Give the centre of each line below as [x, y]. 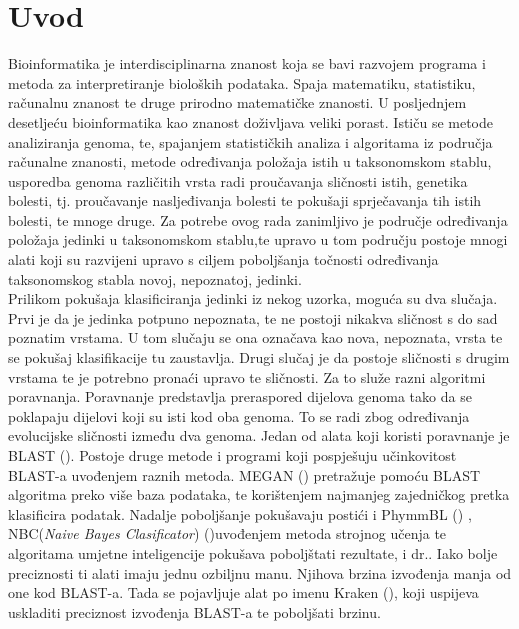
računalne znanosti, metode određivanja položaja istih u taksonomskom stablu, [250, 161]
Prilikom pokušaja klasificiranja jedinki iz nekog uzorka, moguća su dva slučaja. [253, 298]
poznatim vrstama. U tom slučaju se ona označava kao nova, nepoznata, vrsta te [255, 337]
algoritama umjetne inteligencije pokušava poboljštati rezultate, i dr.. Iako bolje [253, 552]
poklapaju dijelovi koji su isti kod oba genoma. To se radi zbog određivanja [239, 415]
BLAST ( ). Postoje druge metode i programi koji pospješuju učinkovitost [232, 455]
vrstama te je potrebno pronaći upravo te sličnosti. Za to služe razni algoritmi [247, 376]
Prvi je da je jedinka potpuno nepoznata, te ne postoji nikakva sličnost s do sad [253, 317]
